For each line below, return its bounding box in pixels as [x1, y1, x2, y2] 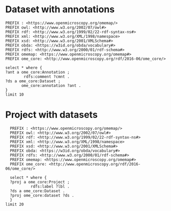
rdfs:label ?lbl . [30, 184, 70, 189]
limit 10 [5, 92, 24, 97]
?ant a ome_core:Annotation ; [5, 69, 70, 75]
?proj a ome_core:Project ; [10, 179, 70, 184]
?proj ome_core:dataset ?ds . [10, 193, 74, 198]
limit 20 [5, 202, 24, 207]
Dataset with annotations [5, 4, 115, 15]
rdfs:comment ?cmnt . [24, 74, 70, 79]
